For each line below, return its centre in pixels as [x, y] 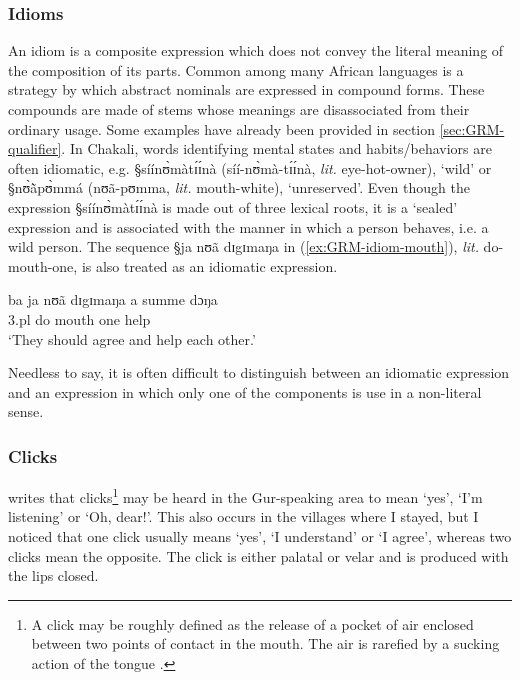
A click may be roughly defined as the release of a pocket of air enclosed [252, 623]
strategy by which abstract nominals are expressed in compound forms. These [246, 89]
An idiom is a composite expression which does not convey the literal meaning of [256, 50]
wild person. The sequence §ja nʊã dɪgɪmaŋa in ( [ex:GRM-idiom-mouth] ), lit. [243, 246]
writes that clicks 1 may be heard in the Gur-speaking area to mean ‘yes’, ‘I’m [245, 495]
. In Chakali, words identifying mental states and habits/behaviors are [276, 148]
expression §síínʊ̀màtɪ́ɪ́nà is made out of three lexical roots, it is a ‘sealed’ [233, 206]
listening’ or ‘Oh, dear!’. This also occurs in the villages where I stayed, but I [243, 516]
